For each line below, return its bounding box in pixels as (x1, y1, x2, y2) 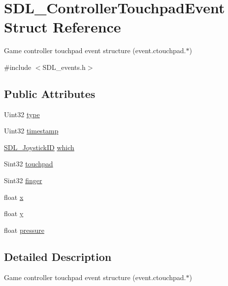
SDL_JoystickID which (4, 142, 74, 152)
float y (4, 208, 24, 219)
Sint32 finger (4, 175, 42, 186)
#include (4, 62, 32, 72)
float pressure (4, 224, 44, 235)
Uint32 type (4, 109, 40, 119)
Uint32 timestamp (4, 126, 59, 136)
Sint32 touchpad (4, 159, 53, 169)
